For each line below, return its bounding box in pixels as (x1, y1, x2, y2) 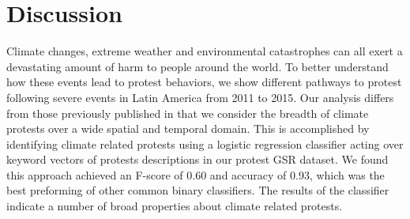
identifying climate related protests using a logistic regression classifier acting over (6, 135, 404, 152)
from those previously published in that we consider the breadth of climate (6, 104, 369, 121)
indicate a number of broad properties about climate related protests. (6, 198, 343, 214)
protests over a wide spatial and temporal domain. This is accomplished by (6, 120, 370, 137)
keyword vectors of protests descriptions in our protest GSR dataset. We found (6, 151, 389, 168)
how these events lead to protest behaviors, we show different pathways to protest (6, 74, 402, 90)
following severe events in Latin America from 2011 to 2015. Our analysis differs (6, 89, 394, 105)
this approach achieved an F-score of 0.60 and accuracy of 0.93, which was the (6, 166, 385, 183)
